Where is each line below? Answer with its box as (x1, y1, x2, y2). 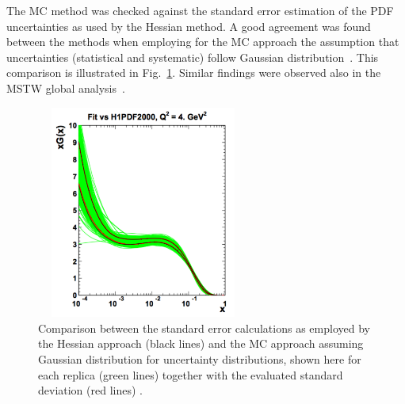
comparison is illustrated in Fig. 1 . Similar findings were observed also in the (6, 64, 381, 81)
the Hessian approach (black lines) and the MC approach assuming (38, 335, 364, 352)
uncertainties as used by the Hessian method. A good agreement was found (6, 17, 371, 34)
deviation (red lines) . (38, 382, 143, 398)
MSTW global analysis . (6, 79, 125, 96)
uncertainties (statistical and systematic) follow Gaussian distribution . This (6, 48, 379, 65)
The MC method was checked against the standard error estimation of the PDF (6, 2, 394, 18)
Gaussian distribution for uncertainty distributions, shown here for (38, 350, 361, 367)
